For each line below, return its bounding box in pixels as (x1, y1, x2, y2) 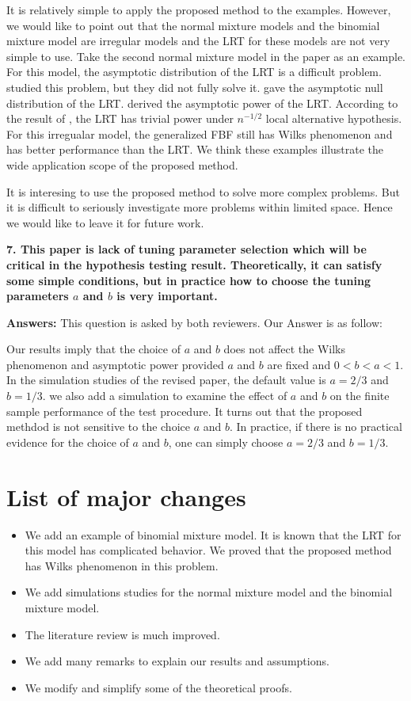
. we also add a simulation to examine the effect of (42, 387, 287, 404)
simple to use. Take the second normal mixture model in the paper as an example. (6, 48, 405, 64)
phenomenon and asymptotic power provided (6, 356, 224, 372)
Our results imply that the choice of (6, 341, 181, 357)
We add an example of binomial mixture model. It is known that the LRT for (25, 526, 401, 543)
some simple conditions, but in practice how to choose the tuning (6, 272, 371, 288)
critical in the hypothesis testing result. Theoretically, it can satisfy (6, 256, 382, 272)
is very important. (116, 288, 218, 304)
